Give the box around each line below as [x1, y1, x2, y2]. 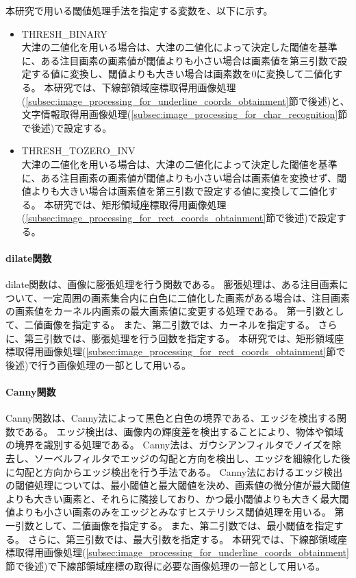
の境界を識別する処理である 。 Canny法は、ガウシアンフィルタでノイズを [5, 437, 332, 452]
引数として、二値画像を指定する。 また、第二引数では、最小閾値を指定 [14, 518, 334, 532]
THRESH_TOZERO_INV [21, 143, 136, 158]
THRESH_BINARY [21, 26, 107, 40]
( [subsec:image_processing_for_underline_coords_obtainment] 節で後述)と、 [21, 93, 350, 108]
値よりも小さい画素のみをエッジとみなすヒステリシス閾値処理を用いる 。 [5, 505, 331, 519]
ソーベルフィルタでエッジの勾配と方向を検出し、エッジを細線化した [34, 451, 341, 466]
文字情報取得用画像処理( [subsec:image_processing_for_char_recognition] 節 [21, 107, 348, 121]
